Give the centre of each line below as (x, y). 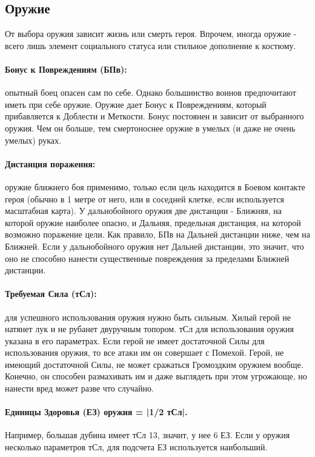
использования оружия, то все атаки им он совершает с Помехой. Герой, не (144, 352)
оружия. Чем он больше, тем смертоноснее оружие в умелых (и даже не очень (150, 128)
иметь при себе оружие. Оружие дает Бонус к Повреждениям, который (136, 104)
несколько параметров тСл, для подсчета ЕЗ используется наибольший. (136, 447)
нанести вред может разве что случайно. (79, 388)
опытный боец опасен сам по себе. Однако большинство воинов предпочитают (151, 92)
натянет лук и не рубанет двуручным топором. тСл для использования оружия (149, 329)
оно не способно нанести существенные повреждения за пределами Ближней (147, 258)
